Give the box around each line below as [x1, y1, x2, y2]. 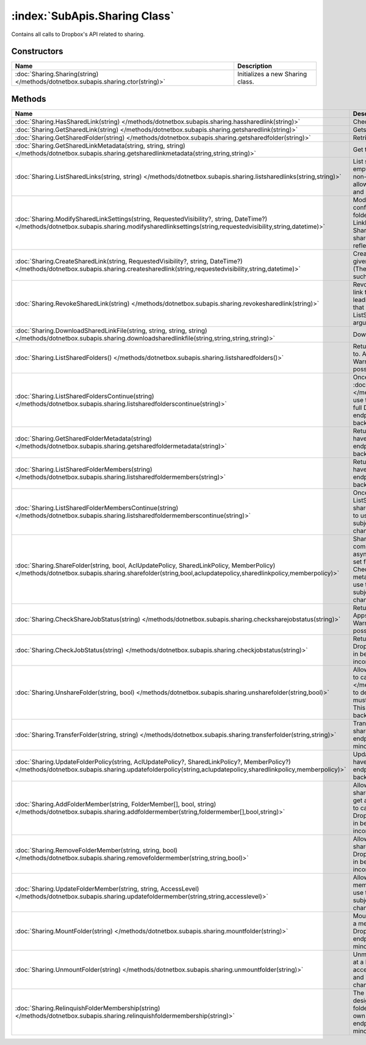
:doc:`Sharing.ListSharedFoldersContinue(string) [15, 392, 155, 400]
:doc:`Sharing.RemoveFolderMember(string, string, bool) [15, 846, 178, 854]
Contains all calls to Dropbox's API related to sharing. [11, 31, 145, 38]
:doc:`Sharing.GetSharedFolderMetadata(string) [15, 434, 152, 442]
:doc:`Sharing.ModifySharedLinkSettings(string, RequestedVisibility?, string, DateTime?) [15, 214, 268, 223]
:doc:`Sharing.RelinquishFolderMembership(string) [15, 1004, 160, 1012]
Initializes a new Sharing [237, 70, 307, 79]
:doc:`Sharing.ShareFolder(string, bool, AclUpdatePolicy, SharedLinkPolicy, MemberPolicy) [15, 561, 276, 570]
